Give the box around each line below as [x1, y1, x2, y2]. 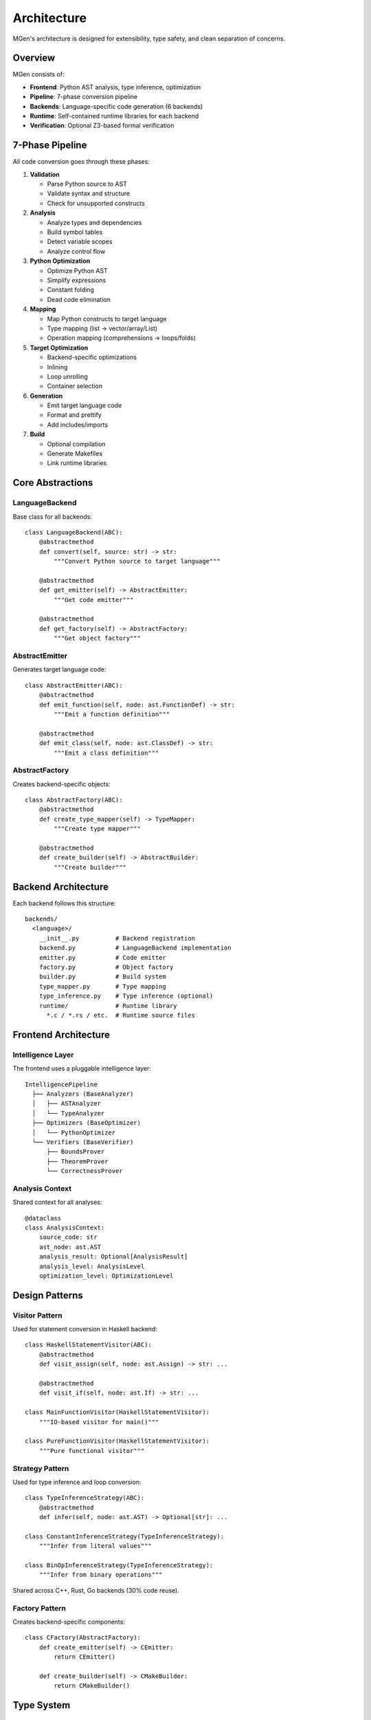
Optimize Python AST [47, 266, 108, 275]
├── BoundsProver [46, 1148, 105, 1156]
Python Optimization [30, 257, 91, 265]
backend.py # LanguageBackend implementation [38, 944, 232, 952]
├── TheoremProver [46, 1157, 109, 1165]
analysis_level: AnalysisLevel [38, 1262, 145, 1270]
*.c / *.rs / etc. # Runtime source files [46, 1011, 196, 1019]
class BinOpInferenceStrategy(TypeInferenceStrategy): [25, 1562, 214, 1569]
